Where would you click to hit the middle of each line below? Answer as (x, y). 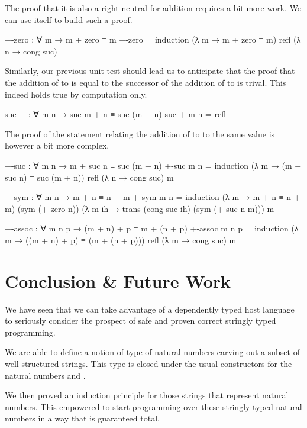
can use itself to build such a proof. (69, 19)
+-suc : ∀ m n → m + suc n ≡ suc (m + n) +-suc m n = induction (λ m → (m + (153, 165)
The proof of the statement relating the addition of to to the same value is (140, 133)
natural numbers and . (45, 375)
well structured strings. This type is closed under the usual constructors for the (148, 363)
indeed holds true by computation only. (76, 94)
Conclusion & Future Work (118, 280)
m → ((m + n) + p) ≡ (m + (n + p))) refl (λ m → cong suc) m (121, 239)
